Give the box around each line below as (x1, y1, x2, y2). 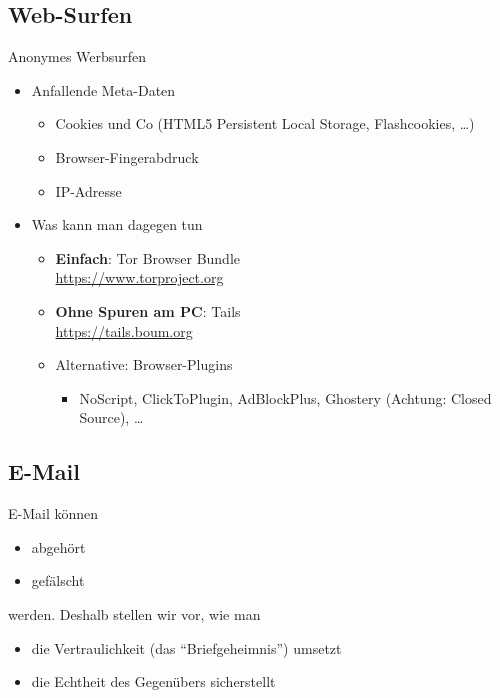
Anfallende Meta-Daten (31, 79, 176, 100)
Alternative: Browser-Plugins (55, 354, 233, 375)
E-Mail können (8, 503, 99, 524)
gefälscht (31, 570, 85, 591)
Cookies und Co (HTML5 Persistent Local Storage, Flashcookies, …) (55, 113, 475, 134)
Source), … (79, 407, 144, 428)
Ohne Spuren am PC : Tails (55, 300, 241, 321)
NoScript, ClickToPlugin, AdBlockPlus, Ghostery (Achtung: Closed (79, 387, 492, 408)
